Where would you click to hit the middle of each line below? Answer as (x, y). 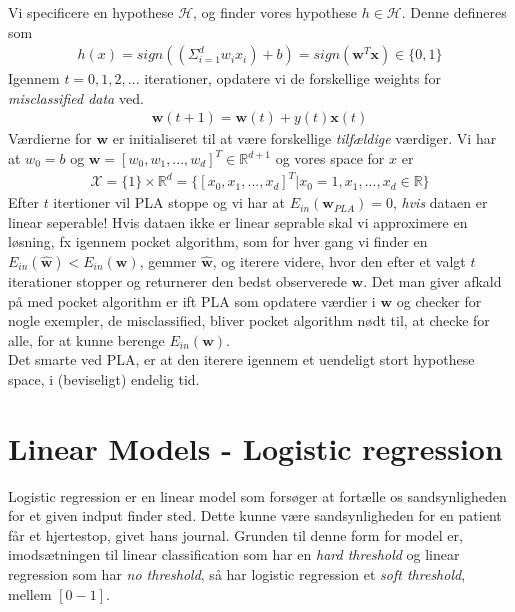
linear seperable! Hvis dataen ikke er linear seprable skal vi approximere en (238, 221)
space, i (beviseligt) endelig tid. (104, 378)
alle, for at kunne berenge (86, 339)
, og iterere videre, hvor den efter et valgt (339, 260)
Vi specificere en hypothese (91, 12)
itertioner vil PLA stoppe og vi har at (169, 202)
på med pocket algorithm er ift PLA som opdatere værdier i (192, 300)
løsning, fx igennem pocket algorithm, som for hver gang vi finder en (218, 241)
